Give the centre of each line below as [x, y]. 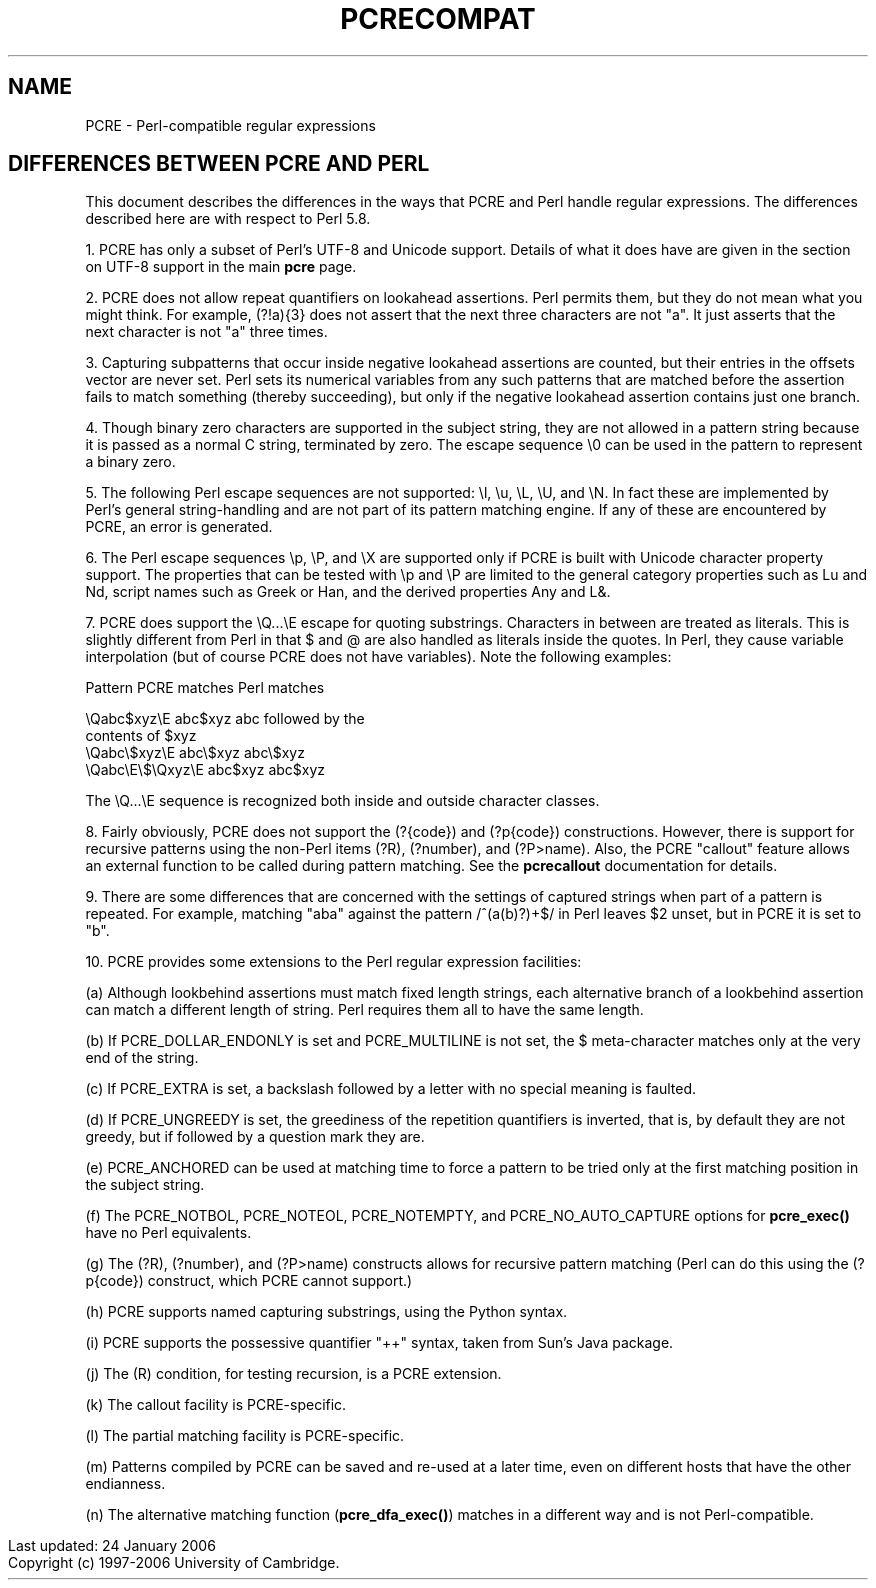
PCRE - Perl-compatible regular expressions [230, 125]
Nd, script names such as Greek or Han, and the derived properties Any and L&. [348, 592]
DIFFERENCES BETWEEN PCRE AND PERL [219, 164]
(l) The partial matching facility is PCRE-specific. [245, 1436]
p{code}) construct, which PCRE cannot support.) [249, 1281]
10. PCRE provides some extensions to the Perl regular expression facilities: [333, 962]
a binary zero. [130, 462]
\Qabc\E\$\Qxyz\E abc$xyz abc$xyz [205, 770]
